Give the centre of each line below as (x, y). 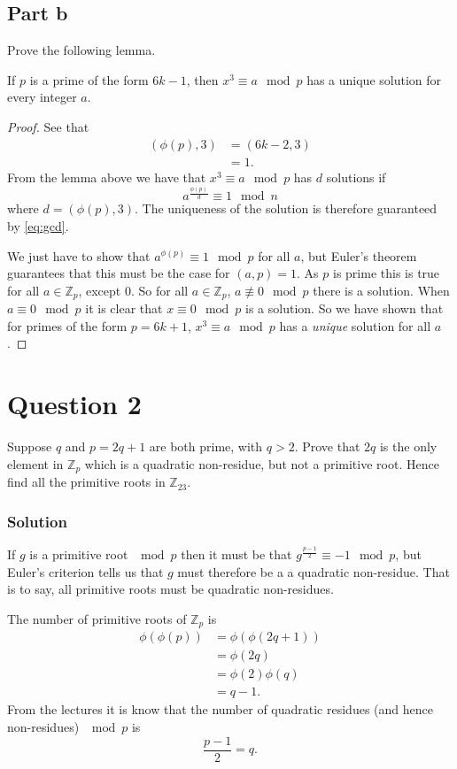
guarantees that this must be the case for (119, 273)
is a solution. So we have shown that (345, 308)
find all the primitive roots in (86, 482)
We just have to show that (79, 255)
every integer (42, 97)
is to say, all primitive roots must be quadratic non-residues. (170, 589)
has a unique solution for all (355, 325)
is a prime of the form (89, 79)
